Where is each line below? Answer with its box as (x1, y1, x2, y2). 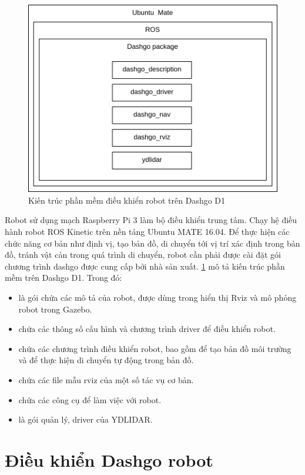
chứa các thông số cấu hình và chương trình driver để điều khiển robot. (18, 323, 276, 335)
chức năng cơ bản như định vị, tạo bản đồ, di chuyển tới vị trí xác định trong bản (5, 237, 300, 249)
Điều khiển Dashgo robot (5, 447, 213, 471)
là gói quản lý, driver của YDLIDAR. (18, 413, 153, 426)
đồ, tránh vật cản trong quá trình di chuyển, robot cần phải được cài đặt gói (5, 248, 281, 261)
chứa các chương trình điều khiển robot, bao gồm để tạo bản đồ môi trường (18, 342, 291, 354)
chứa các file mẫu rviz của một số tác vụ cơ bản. (18, 373, 194, 386)
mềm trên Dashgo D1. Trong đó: (5, 271, 122, 284)
